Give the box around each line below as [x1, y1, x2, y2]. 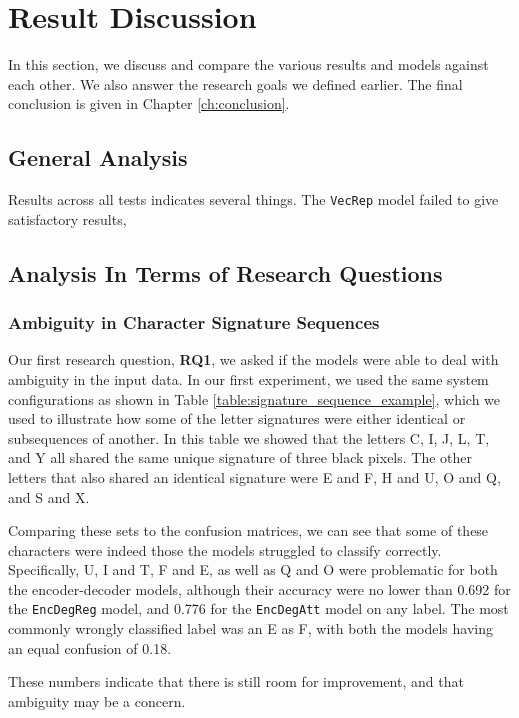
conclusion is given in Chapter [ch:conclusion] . [8, 93, 290, 114]
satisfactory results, [8, 208, 127, 229]
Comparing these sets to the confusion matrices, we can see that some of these [8, 520, 489, 541]
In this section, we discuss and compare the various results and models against [8, 54, 489, 75]
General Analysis [8, 142, 188, 173]
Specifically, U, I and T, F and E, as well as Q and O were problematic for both [8, 559, 498, 580]
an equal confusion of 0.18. [8, 637, 172, 658]
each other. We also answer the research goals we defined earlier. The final [8, 73, 463, 94]
